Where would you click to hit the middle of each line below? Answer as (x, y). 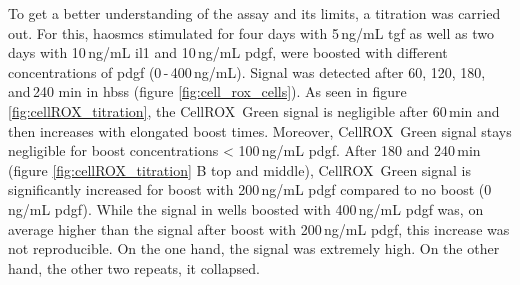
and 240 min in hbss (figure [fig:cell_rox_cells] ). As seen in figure (207, 91)
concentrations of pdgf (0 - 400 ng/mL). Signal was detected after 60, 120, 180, (247, 71)
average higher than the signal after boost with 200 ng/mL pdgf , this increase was (259, 228)
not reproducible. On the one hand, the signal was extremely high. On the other (254, 248)
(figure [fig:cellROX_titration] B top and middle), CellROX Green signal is (239, 169)
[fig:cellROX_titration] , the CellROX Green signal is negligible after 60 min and (254, 110)
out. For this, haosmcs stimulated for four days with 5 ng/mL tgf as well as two (251, 32)
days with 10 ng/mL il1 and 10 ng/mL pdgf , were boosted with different (228, 52)
